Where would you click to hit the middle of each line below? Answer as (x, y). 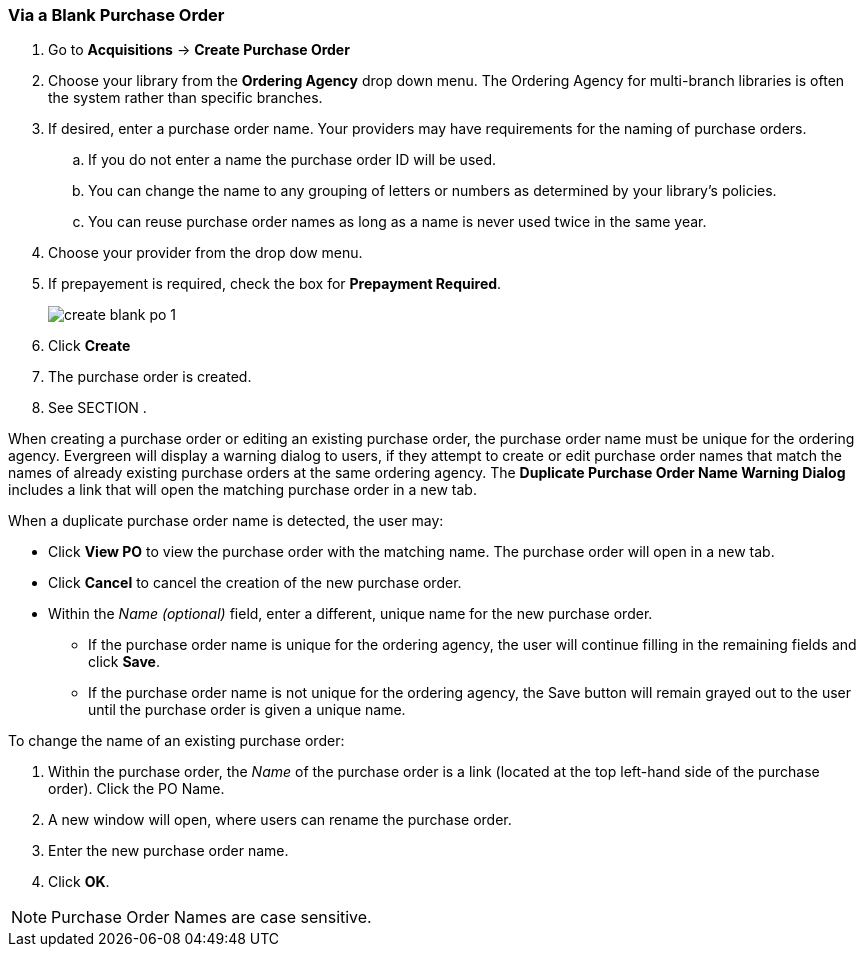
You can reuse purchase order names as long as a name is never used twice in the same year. (397, 222)
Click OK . (79, 882)
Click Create (89, 346)
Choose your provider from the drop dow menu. (205, 253)
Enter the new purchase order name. (168, 851)
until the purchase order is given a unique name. (247, 710)
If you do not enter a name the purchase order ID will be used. (292, 160)
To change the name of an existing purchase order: (176, 741)
